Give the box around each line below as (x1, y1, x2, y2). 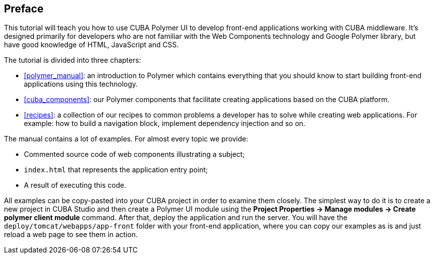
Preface (4, 2, 44, 15)
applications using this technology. (24, 80, 138, 89)
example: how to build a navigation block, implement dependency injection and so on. (24, 119, 305, 128)
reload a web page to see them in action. (4, 230, 138, 239)
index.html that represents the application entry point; (24, 165, 208, 174)
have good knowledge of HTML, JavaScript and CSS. (4, 40, 179, 49)
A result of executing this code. (24, 181, 127, 190)
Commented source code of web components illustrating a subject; (24, 150, 245, 159)
